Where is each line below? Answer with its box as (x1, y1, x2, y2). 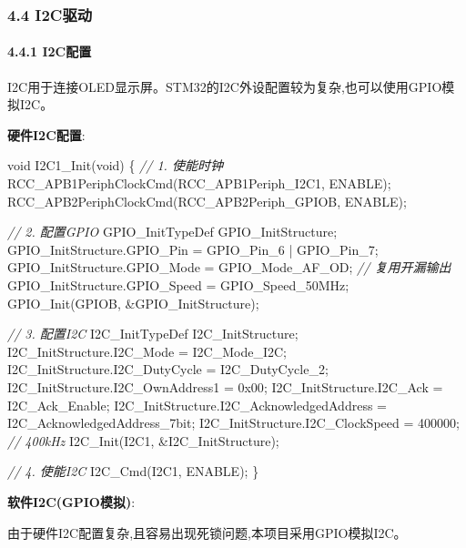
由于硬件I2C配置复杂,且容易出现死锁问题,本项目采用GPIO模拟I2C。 (7, 523, 407, 542)
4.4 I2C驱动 (7, 3, 93, 25)
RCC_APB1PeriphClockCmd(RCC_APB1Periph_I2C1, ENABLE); (7, 174, 391, 193)
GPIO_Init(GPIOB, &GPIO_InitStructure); (7, 293, 259, 312)
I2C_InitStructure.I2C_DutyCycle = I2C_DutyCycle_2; (7, 360, 329, 379)
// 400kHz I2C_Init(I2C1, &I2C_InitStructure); (7, 431, 279, 450)
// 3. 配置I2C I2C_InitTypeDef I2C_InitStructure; (7, 324, 299, 343)
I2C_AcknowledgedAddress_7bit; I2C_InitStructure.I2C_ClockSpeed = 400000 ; (7, 413, 460, 432)
